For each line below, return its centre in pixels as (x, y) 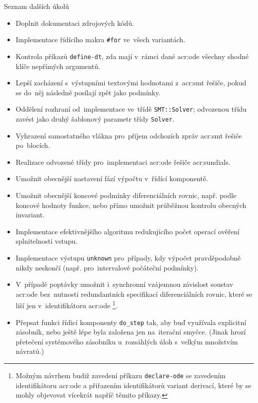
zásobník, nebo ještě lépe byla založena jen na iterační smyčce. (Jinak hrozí (131, 332)
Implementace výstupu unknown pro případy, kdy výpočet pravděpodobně (128, 257)
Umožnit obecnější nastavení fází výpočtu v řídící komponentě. (112, 178)
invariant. (30, 215)
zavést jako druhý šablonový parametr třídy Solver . (95, 118)
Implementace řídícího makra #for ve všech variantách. (100, 39)
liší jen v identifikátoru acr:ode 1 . (66, 305)
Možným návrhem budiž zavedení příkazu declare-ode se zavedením (121, 375)
